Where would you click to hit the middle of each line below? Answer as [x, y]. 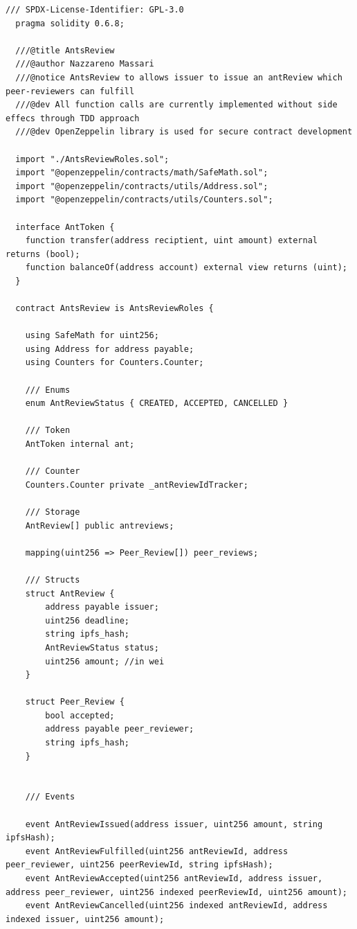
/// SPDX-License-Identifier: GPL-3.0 [95, 10]
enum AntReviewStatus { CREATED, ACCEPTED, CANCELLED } [157, 404]
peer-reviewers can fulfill [70, 91]
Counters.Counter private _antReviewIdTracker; [137, 485]
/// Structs [53, 579]
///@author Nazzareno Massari [85, 64]
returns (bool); [43, 254]
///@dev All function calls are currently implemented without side [176, 105]
